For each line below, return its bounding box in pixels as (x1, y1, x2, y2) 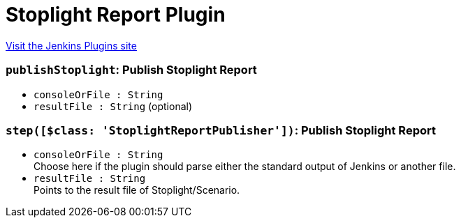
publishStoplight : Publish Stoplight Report (6, 63, 257, 77)
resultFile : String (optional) (34, 100, 193, 112)
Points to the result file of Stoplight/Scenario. (34, 184, 240, 197)
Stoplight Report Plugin (6, 3, 226, 26)
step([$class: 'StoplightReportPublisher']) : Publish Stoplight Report (6, 123, 436, 137)
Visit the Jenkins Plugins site (6, 39, 137, 52)
